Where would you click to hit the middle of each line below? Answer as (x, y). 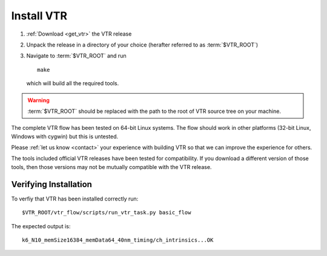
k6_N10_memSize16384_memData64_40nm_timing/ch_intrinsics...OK (118, 240)
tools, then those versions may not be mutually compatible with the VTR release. (111, 167)
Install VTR (39, 16)
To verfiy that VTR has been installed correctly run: (75, 199)
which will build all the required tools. (73, 83)
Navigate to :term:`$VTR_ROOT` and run (76, 56)
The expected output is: (41, 226)
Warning (38, 100)
